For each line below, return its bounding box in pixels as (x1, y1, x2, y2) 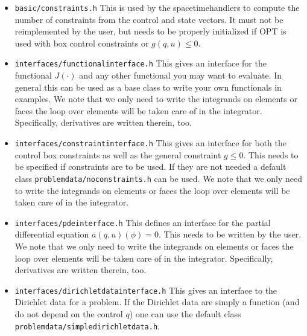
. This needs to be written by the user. (158, 228, 302, 241)
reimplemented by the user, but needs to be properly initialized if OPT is (14, 25, 286, 37)
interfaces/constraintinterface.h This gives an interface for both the (14, 137, 287, 149)
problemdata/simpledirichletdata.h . (14, 319, 160, 332)
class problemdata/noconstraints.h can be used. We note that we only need (14, 172, 303, 184)
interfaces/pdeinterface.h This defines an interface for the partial (14, 216, 271, 228)
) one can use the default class (129, 308, 241, 320)
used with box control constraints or (14, 36, 149, 49)
